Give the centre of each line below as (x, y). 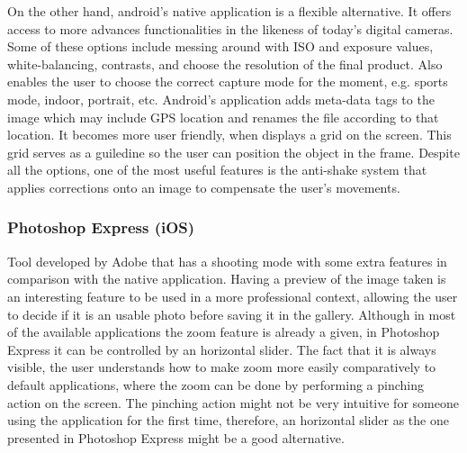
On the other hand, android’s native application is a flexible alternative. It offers (229, 11)
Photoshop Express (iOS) (101, 227)
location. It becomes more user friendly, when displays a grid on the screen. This (229, 135)
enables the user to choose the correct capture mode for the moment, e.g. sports (228, 82)
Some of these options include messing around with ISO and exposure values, (220, 46)
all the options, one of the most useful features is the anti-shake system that (217, 170)
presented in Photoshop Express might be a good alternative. (176, 437)
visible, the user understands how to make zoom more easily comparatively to (222, 367)
